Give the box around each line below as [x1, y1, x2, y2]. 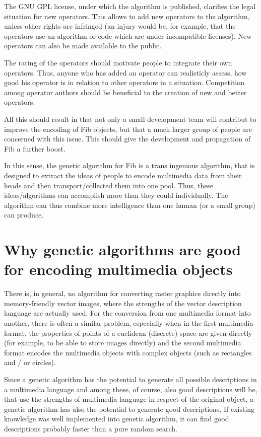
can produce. [4, 209, 44, 220]
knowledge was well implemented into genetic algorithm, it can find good [4, 413, 229, 424]
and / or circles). [4, 357, 56, 368]
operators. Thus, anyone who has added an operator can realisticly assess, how [4, 67, 247, 78]
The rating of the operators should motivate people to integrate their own [4, 57, 232, 67]
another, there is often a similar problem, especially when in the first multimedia [4, 317, 253, 328]
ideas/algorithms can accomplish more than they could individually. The [4, 190, 228, 200]
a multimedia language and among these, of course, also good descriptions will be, [4, 384, 257, 394]
